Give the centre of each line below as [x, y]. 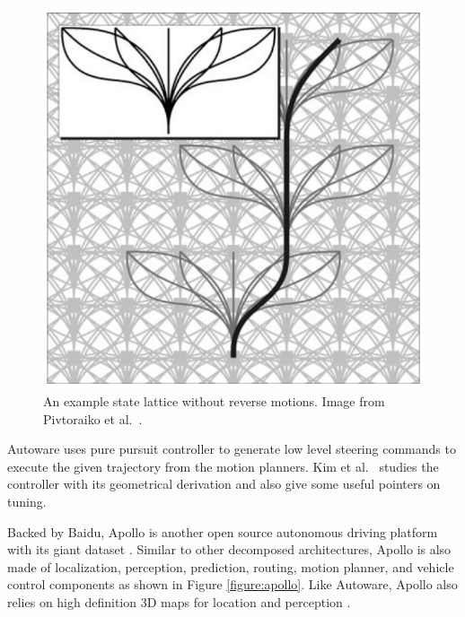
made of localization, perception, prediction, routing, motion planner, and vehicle [231, 566]
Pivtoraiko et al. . [93, 418]
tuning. [27, 502]
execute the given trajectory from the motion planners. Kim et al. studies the [223, 466]
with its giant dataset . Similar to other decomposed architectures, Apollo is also [229, 549]
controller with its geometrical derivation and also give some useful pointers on [224, 484]
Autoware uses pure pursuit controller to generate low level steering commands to [232, 449]
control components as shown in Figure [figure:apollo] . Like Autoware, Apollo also [232, 584]
